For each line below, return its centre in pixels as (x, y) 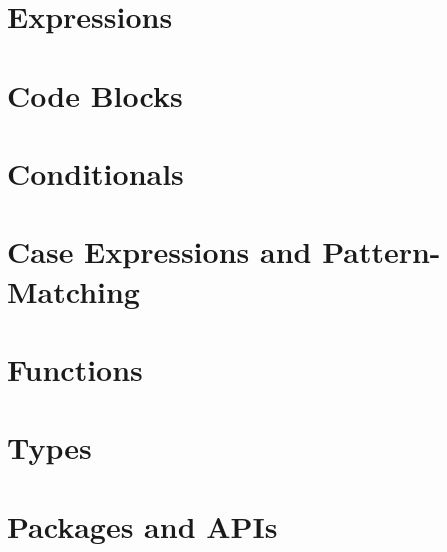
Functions (75, 368)
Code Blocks (95, 94)
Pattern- (381, 251)
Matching (73, 290)
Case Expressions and (159, 251)
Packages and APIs (142, 525)
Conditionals (95, 172)
